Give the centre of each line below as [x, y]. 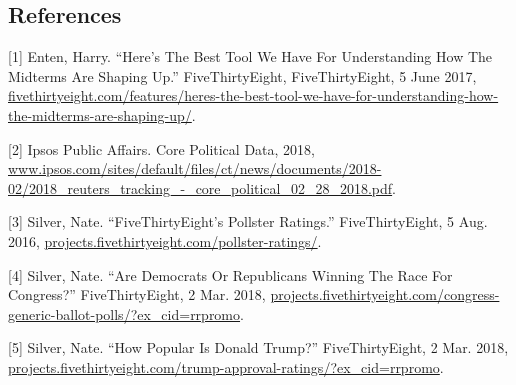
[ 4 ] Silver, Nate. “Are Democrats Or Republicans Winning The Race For [230, 274]
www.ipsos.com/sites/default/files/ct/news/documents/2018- [195, 168]
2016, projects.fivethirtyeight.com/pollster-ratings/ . [165, 240]
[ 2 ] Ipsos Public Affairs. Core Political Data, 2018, [161, 148]
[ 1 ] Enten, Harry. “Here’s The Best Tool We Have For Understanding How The [250, 56]
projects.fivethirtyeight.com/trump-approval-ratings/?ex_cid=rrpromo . [226, 366]
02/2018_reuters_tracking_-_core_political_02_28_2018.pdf [200, 187]
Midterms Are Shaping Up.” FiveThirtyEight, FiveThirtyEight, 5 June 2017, [242, 75]
